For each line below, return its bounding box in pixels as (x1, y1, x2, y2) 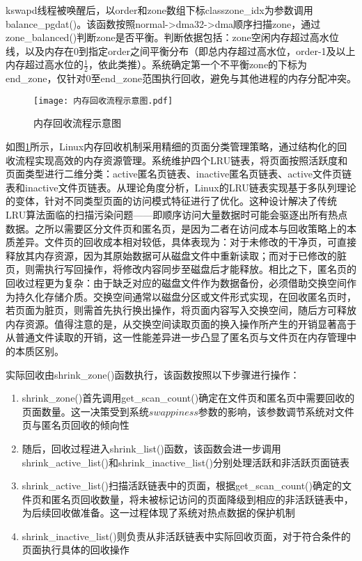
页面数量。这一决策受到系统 (22, 404, 149, 418)
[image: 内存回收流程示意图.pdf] (33, 95, 173, 106)
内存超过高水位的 (6, 57, 84, 72)
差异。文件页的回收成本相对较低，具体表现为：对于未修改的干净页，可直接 (15, 235, 356, 249)
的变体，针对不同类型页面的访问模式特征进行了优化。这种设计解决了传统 (6, 193, 337, 208)
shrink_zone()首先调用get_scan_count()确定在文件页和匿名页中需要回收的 (22, 390, 355, 405)
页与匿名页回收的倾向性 (22, 418, 129, 432)
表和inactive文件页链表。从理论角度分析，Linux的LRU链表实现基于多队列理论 (6, 180, 356, 194)
